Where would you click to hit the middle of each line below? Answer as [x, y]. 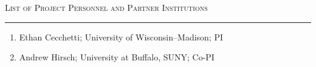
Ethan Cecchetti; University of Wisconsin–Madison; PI [121, 37]
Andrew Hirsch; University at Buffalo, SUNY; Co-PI [117, 57]
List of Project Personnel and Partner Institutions [106, 7]
